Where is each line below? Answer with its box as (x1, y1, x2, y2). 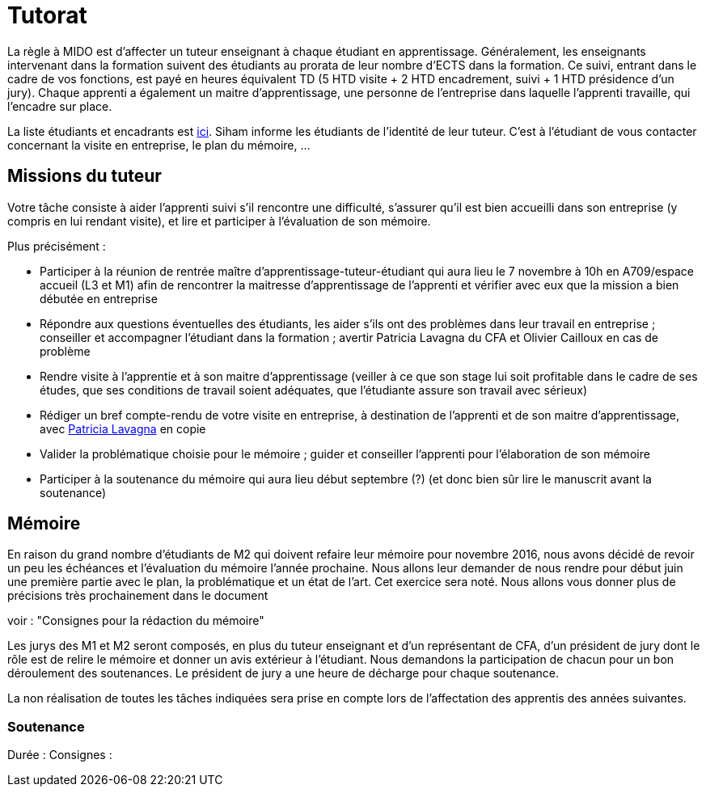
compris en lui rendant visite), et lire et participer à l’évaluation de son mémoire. (7, 213, 431, 228)
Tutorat (7, 2, 87, 29)
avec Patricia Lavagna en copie (40, 421, 206, 436)
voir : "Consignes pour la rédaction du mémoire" (7, 614, 264, 628)
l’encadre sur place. (7, 99, 112, 113)
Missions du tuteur (7, 166, 162, 187)
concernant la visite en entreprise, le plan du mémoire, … (7, 137, 311, 152)
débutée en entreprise (40, 291, 158, 306)
